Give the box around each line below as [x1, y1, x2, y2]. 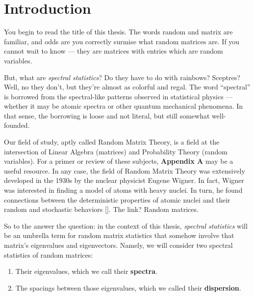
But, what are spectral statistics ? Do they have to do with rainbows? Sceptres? [4, 72, 240, 82]
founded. [4, 120, 30, 130]
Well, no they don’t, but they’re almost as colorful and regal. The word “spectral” [4, 82, 251, 92]
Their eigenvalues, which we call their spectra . [15, 266, 157, 276]
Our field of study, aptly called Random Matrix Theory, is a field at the [4, 137, 220, 147]
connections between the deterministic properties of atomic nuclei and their [4, 194, 230, 205]
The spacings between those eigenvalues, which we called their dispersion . [15, 282, 241, 293]
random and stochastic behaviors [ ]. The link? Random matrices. [4, 204, 199, 214]
